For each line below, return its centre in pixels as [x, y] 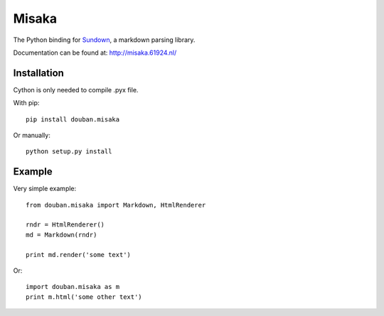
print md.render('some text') [79, 255]
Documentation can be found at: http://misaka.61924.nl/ [95, 53]
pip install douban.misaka [73, 119]
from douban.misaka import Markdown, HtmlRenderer [116, 205]
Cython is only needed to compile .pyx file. [76, 89]
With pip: [26, 103]
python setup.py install [69, 152]
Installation [38, 73]
